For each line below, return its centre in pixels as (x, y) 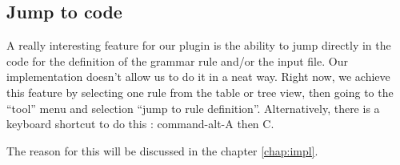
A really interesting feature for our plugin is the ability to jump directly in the (199, 45)
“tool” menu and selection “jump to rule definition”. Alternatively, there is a (193, 108)
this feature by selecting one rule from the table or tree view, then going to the (200, 92)
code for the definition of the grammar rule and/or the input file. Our (177, 60)
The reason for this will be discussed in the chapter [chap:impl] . (162, 150)
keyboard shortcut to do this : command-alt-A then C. (140, 124)
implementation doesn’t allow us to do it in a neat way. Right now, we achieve (198, 76)
